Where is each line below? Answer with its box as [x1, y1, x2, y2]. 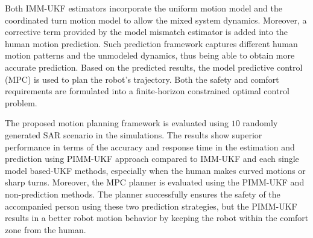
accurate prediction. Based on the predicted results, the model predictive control [5, 60, 303, 73]
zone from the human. [5, 223, 86, 236]
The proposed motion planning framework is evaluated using [5, 117, 229, 129]
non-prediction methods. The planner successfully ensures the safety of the [5, 187, 280, 200]
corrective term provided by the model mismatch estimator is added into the [5, 25, 288, 38]
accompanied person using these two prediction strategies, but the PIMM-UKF [5, 199, 297, 212]
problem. [5, 96, 37, 109]
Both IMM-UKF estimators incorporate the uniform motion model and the [5, 2, 282, 14]
